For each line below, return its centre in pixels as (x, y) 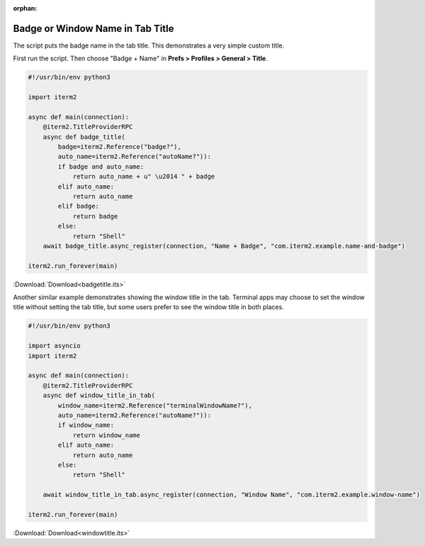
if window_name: (86, 425)
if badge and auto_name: (101, 166)
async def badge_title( (84, 137)
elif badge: (78, 206)
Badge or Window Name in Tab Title (93, 28)
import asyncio (54, 346)
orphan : (25, 8)
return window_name (107, 435)
